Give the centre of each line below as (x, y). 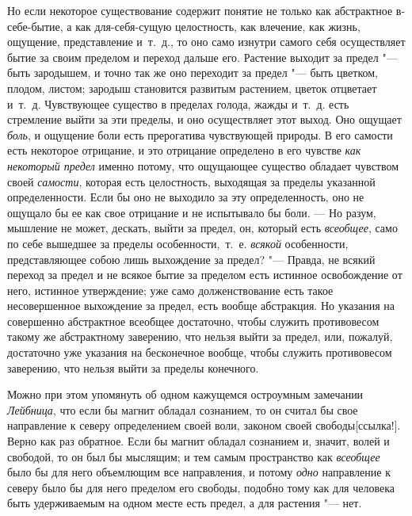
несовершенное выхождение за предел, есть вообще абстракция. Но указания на (201, 306)
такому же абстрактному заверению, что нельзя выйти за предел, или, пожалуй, (200, 336)
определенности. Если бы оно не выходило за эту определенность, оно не (186, 197)
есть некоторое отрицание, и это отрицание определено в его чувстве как (184, 150)
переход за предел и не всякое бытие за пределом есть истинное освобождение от (205, 275)
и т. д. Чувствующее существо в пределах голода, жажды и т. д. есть (178, 103)
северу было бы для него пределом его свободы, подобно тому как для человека (201, 487)
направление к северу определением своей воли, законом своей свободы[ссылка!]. (204, 425)
